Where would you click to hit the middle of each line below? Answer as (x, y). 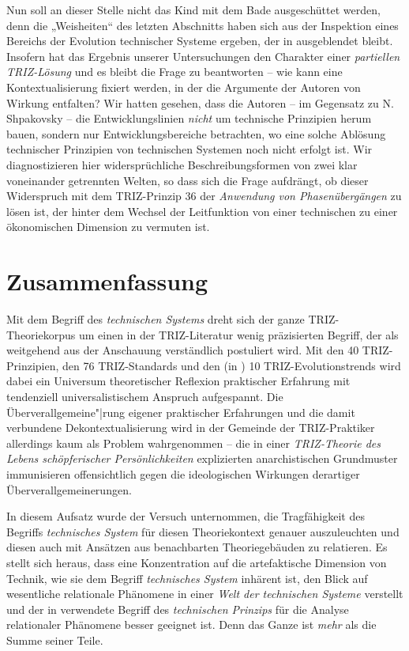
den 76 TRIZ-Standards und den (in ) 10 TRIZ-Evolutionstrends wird (232, 365)
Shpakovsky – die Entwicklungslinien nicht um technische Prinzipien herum (189, 118)
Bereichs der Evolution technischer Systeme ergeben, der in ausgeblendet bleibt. (200, 41)
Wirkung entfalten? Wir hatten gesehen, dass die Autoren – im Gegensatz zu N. (200, 102)
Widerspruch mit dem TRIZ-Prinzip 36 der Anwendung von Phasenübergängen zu (204, 196)
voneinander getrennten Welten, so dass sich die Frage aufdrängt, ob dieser (188, 180)
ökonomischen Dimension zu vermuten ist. (108, 227)
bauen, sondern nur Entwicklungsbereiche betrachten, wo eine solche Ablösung (196, 133)
